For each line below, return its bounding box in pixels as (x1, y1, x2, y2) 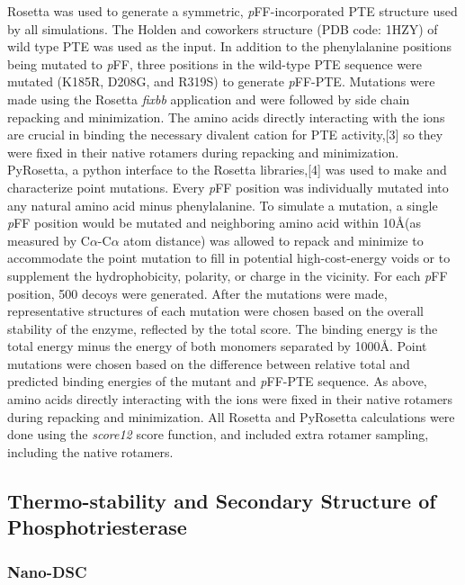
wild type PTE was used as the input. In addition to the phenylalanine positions (7, 37, 452, 56)
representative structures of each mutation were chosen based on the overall (7, 301, 424, 320)
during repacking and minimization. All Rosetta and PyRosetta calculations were (7, 407, 455, 426)
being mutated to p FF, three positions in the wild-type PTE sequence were (7, 54, 422, 73)
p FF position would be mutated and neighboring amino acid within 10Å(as (7, 213, 422, 232)
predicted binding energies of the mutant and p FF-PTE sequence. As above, (7, 372, 427, 391)
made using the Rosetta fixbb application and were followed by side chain (7, 89, 410, 108)
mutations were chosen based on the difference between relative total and (7, 354, 410, 373)
